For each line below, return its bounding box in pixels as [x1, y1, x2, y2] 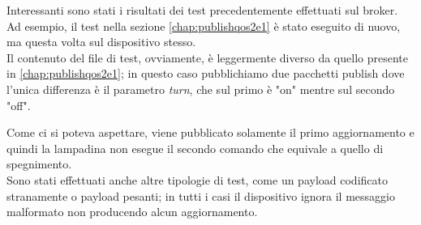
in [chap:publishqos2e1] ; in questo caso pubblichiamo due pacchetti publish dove [6, 65, 405, 82]
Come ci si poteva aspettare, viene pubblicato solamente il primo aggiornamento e [6, 124, 415, 141]
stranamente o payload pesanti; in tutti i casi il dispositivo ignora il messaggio [6, 187, 395, 204]
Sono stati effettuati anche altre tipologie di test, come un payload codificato [6, 171, 388, 188]
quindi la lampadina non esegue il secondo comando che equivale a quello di [6, 139, 384, 156]
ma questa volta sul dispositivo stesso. [6, 33, 196, 50]
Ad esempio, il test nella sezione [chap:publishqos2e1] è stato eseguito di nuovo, [6, 17, 401, 34]
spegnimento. [6, 155, 72, 172]
